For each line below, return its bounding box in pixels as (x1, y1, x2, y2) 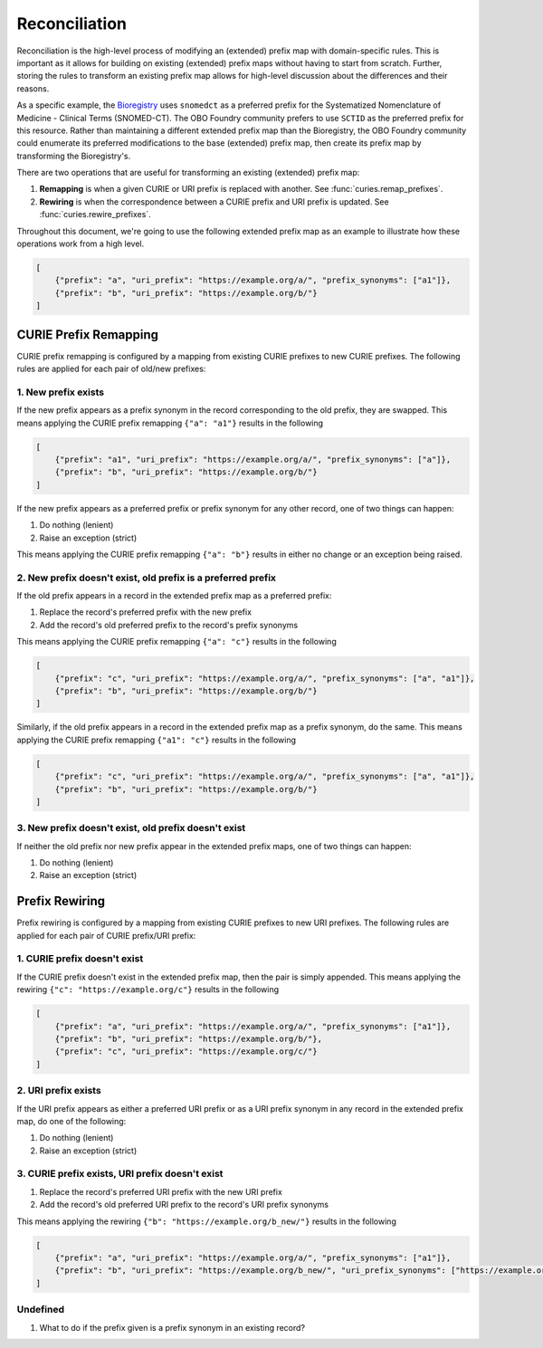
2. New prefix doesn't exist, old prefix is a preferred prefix (16, 571, 276, 584)
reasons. (16, 82, 50, 94)
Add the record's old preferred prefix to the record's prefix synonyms (39, 619, 299, 630)
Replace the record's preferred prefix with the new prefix (39, 607, 252, 617)
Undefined (16, 1304, 65, 1316)
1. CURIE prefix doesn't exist (16, 952, 144, 965)
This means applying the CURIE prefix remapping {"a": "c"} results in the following (16, 636, 337, 647)
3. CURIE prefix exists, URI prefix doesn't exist (16, 1168, 224, 1181)
